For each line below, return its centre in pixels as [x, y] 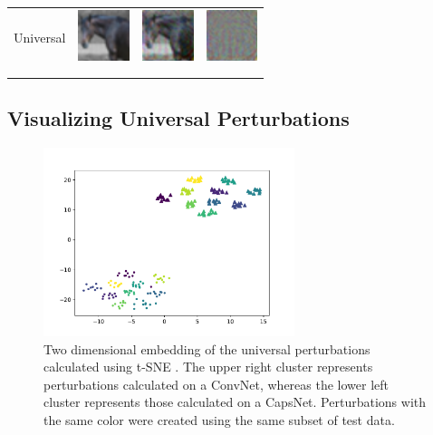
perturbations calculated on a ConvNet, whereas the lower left [216, 384]
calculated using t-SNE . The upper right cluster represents [208, 367]
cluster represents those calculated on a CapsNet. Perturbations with [235, 402]
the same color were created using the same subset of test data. [219, 420]
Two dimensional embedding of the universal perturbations [207, 348]
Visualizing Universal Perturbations [178, 118]
